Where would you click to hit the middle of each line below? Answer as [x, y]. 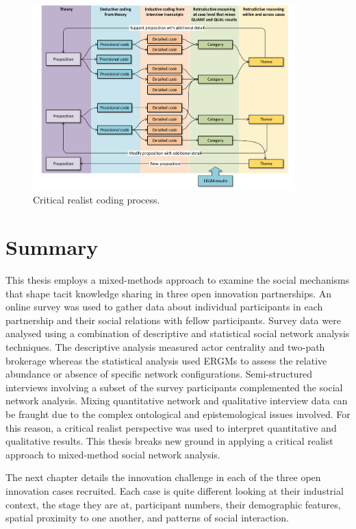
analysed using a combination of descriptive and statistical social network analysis [178, 333]
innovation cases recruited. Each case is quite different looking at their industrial [175, 490]
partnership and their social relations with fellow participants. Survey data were [173, 320]
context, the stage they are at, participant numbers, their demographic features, [173, 504]
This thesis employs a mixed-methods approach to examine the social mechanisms [178, 280]
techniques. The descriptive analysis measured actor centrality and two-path [165, 346]
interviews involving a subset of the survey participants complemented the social [174, 387]
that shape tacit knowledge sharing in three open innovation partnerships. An [169, 293]
